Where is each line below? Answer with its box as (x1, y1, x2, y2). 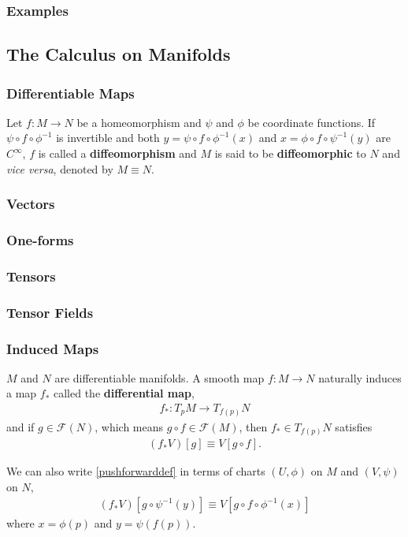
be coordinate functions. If (247, 114, 376, 130)
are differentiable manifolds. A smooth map (54, 369, 265, 386)
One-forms (6, 229, 74, 249)
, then (239, 418, 268, 434)
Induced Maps (6, 338, 99, 358)
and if (6, 418, 35, 434)
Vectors (6, 194, 55, 214)
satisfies (335, 418, 373, 434)
